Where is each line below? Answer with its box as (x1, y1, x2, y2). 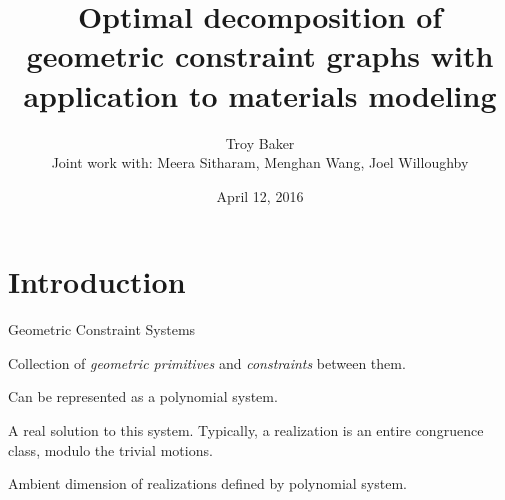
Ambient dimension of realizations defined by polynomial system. (8, 473, 407, 494)
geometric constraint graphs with (26, 35, 494, 76)
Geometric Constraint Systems (8, 319, 196, 340)
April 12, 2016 (216, 185, 304, 206)
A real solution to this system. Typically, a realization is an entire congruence (8, 420, 484, 440)
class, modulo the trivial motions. (8, 439, 213, 460)
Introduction (8, 261, 186, 302)
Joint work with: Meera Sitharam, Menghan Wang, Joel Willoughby (51, 152, 469, 173)
